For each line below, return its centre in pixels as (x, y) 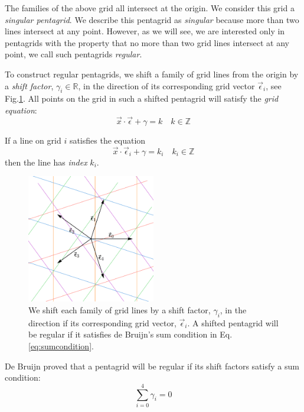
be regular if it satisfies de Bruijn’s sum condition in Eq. (130, 334)
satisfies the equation (107, 140)
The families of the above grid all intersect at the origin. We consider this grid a (150, 8)
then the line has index (46, 162)
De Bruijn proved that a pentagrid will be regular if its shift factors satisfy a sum (152, 366)
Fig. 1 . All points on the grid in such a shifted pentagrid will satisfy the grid (142, 98)
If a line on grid (33, 140)
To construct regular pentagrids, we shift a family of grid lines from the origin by (152, 74)
